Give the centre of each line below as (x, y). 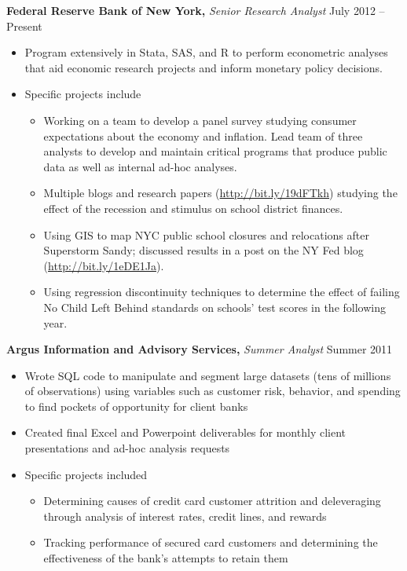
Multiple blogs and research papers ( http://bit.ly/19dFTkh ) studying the (220, 193)
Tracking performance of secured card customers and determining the (211, 542)
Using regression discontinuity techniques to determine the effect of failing (222, 292)
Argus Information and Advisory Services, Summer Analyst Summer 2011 (200, 349)
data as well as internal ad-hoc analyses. (140, 166)
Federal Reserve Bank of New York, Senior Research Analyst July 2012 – (196, 10)
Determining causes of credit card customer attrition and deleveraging (212, 501)
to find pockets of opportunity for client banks (136, 406)
